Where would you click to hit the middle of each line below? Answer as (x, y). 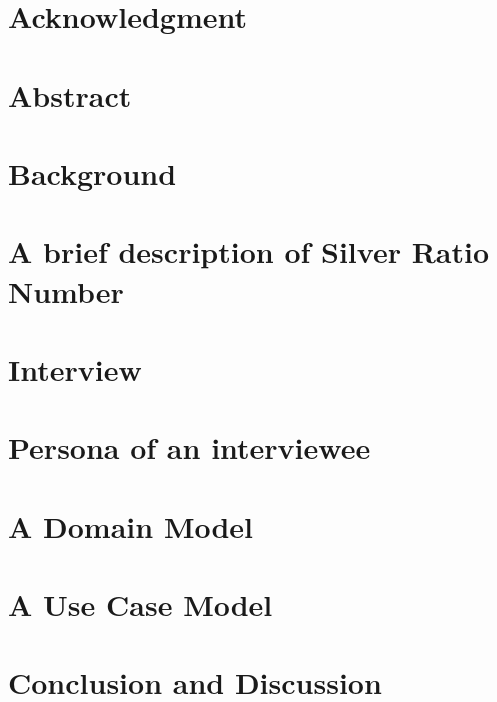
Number (66, 290)
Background (92, 172)
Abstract (70, 94)
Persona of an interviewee (189, 447)
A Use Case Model (140, 604)
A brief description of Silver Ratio (249, 251)
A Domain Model (131, 525)
